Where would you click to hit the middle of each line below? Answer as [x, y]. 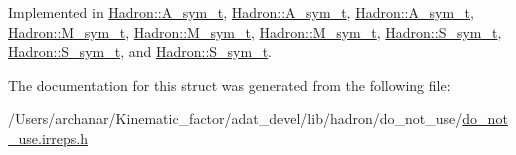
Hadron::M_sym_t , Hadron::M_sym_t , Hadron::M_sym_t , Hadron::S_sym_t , [255, 31]
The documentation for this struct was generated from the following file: [229, 84]
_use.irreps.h [48, 137]
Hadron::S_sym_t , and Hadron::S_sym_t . [140, 51]
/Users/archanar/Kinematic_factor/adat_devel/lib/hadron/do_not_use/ [235, 118]
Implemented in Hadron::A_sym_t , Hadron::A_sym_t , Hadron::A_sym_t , [241, 12]
